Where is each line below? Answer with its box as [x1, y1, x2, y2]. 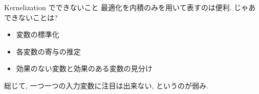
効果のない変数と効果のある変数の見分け [16, 63, 153, 74]
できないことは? [4, 12, 58, 22]
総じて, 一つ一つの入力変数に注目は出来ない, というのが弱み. [4, 80, 208, 90]
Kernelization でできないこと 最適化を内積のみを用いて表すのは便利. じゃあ [4, 2, 256, 12]
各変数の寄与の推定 [16, 46, 81, 56]
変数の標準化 [16, 29, 59, 40]
